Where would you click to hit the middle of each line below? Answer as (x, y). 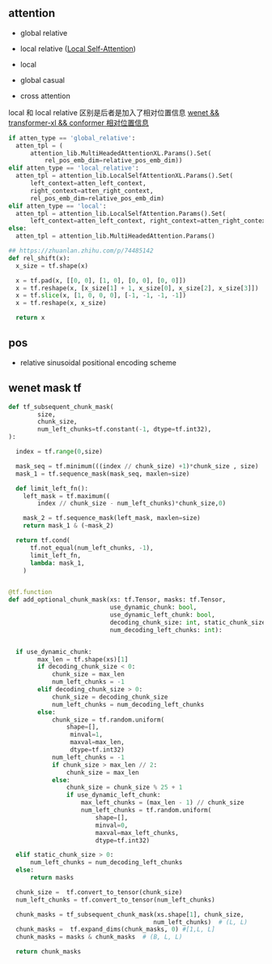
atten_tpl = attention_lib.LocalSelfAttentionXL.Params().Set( (124, 176)
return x (30, 318)
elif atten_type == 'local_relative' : (74, 168)
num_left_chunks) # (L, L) (201, 922)
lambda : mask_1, (57, 563)
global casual (42, 80)
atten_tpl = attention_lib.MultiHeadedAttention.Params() (116, 236)
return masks (52, 878)
